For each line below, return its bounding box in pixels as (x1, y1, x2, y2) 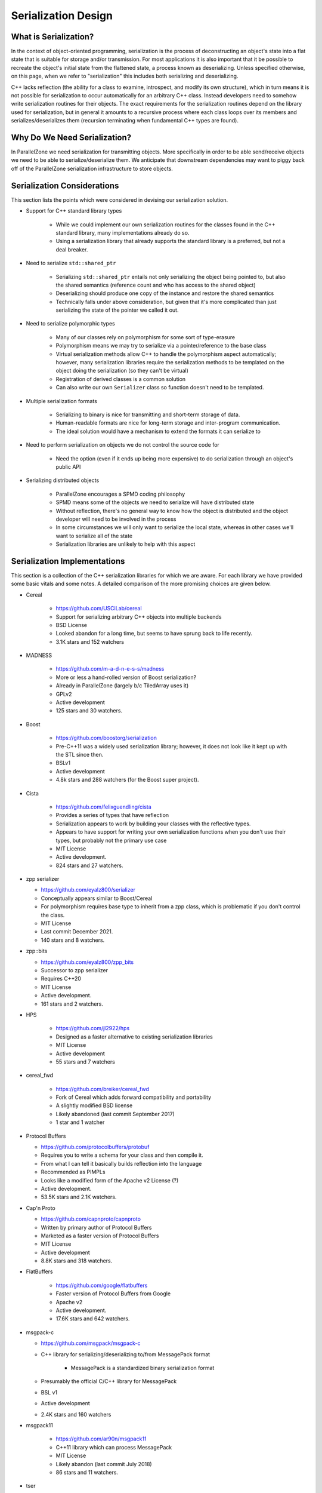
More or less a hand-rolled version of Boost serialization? (55, 674, 197, 681)
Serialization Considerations (11, 180, 119, 191)
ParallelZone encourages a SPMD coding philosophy (55, 490, 185, 497)
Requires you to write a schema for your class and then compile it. (41, 1151, 204, 1159)
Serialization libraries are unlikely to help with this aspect (55, 540, 196, 548)
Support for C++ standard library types (26, 207, 122, 214)
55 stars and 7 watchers (55, 1058, 116, 1065)
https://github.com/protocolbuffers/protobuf (41, 1144, 150, 1151)
